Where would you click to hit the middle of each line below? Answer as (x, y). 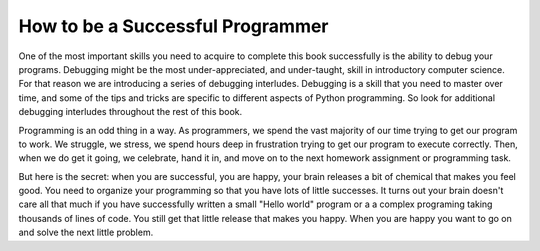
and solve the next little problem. (86, 232)
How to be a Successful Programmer (173, 26)
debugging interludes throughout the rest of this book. (130, 112)
